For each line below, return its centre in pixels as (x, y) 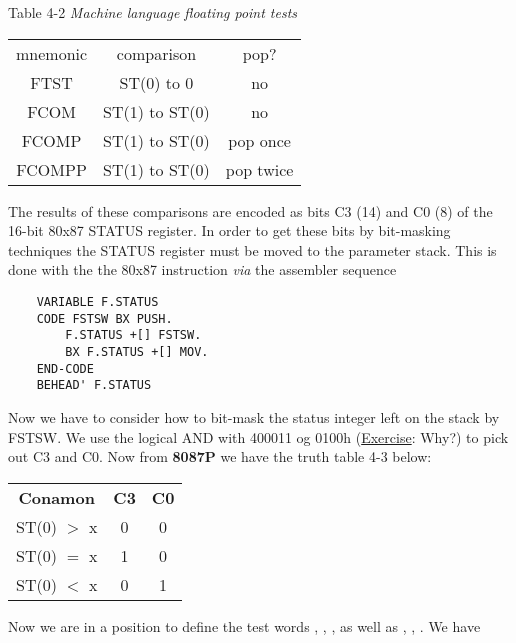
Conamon (56, 497)
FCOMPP (51, 169)
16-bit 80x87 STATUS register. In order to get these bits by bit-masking (229, 230)
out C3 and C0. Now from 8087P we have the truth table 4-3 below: (220, 456)
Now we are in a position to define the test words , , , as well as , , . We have (244, 625)
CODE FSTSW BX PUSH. (104, 318)
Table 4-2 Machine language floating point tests (153, 12)
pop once (259, 140)
